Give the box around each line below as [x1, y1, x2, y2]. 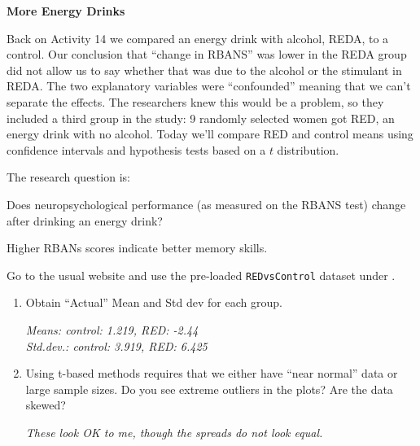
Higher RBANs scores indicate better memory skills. [7, 239, 268, 256]
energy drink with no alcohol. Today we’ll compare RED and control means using [7, 125, 413, 142]
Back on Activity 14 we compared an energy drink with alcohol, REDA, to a [7, 29, 389, 46]
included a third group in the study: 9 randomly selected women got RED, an [7, 109, 395, 126]
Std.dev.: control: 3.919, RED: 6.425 [25, 337, 208, 354]
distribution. [277, 141, 339, 158]
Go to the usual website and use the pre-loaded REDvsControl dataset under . [7, 266, 396, 283]
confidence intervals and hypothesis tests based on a [7, 141, 266, 158]
